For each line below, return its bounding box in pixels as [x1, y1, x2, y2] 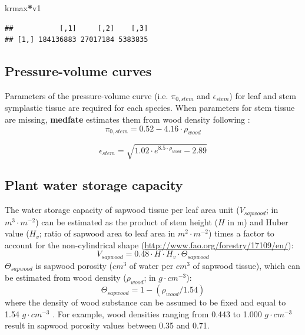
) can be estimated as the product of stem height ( [35, 215, 218, 228]
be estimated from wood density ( [5, 271, 127, 284]
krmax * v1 [5, 2, 41, 14]
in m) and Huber [227, 215, 289, 228]
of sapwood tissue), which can [193, 259, 300, 271]
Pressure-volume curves [5, 62, 152, 80]
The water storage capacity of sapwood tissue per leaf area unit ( [5, 203, 240, 216]
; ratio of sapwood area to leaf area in [39, 227, 175, 239]
